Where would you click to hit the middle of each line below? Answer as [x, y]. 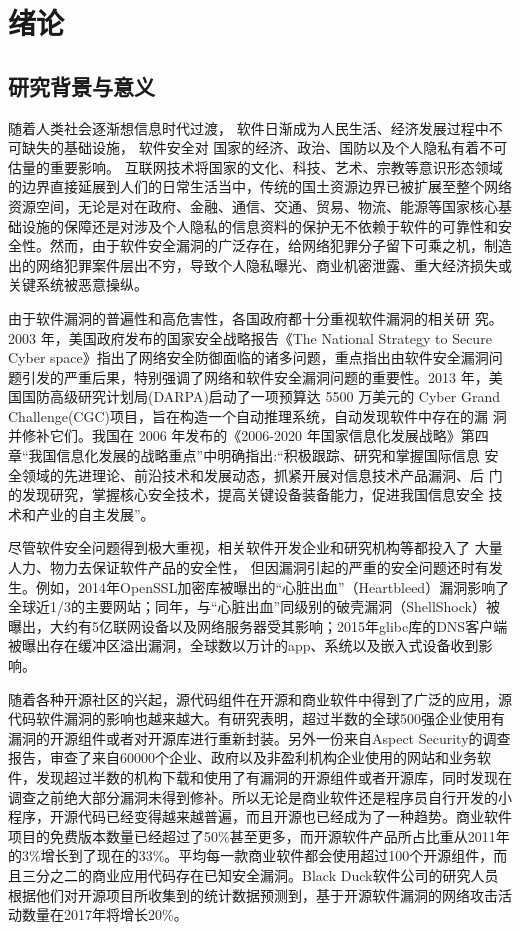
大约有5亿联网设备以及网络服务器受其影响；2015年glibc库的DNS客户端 [278, 625]
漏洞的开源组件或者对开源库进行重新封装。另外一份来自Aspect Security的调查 [259, 737]
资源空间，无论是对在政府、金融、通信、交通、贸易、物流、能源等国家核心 [253, 205]
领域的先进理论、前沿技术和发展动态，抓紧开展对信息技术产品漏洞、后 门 [262, 474]
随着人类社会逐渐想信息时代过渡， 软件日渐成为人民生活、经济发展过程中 [248, 127]
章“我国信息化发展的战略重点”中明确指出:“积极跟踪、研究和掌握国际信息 [244, 455]
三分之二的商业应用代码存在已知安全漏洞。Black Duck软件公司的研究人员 [260, 874]
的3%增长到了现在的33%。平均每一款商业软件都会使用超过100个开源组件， [251, 855]
